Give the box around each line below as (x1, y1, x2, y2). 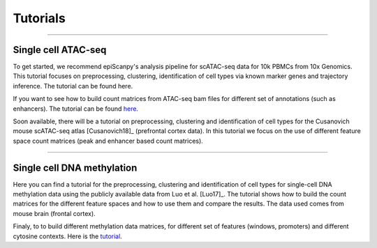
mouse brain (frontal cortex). (13, 209, 96, 217)
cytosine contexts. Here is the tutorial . (13, 232, 122, 240)
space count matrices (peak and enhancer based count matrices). (13, 137, 204, 145)
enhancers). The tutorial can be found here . (13, 104, 139, 113)
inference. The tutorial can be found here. (13, 82, 133, 90)
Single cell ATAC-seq (13, 44, 107, 56)
